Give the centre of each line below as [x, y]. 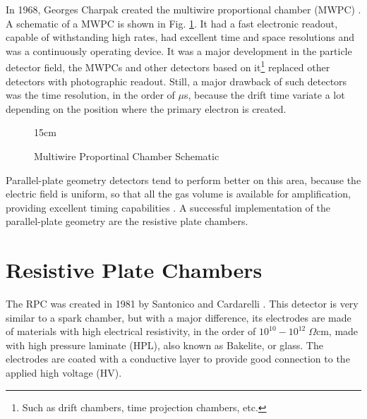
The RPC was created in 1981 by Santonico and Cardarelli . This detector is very [182, 304]
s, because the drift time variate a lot [264, 95]
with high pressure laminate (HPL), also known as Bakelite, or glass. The [164, 345]
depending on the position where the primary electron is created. [146, 108]
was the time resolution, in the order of [90, 95]
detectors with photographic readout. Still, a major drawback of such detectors [176, 81]
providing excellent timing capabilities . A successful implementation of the [168, 207]
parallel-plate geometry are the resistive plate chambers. [127, 221]
